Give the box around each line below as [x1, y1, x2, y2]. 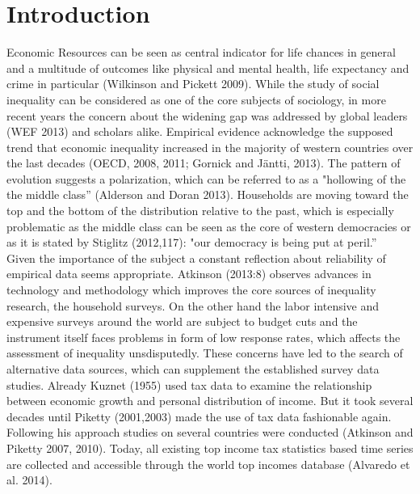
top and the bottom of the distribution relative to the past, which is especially [6, 202, 394, 219]
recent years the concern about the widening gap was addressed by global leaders [6, 107, 408, 124]
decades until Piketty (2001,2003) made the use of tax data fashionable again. [6, 407, 392, 424]
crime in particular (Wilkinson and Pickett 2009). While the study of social [6, 75, 380, 92]
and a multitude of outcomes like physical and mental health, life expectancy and [6, 59, 409, 76]
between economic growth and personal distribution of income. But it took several [6, 392, 414, 409]
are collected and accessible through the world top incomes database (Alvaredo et [6, 455, 410, 472]
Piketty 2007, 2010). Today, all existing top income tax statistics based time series [6, 439, 414, 456]
